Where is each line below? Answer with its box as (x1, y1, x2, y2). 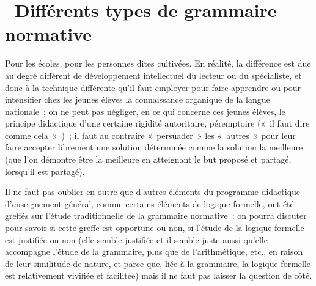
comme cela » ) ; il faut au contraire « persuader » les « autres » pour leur (5, 128, 296, 141)
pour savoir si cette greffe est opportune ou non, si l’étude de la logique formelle (5, 221, 304, 234)
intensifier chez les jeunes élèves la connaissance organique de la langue (5, 93, 270, 106)
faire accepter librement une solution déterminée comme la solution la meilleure (5, 141, 303, 153)
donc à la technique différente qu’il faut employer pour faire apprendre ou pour (5, 81, 301, 94)
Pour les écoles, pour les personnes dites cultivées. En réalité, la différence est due (5, 57, 311, 70)
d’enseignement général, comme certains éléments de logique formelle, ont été (5, 197, 294, 210)
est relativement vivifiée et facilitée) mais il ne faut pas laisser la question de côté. (5, 269, 312, 282)
